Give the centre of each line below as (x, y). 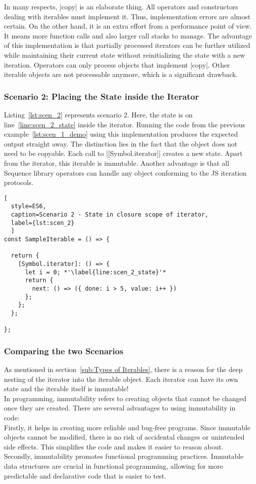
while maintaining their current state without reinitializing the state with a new (125, 55)
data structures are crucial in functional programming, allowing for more (114, 466)
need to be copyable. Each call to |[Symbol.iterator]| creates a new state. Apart (123, 153)
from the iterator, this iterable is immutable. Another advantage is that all (117, 163)
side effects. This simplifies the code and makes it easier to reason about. (114, 446)
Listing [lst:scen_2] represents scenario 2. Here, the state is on (98, 114)
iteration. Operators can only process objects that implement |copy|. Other (117, 64)
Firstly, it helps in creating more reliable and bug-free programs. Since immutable (127, 427)
